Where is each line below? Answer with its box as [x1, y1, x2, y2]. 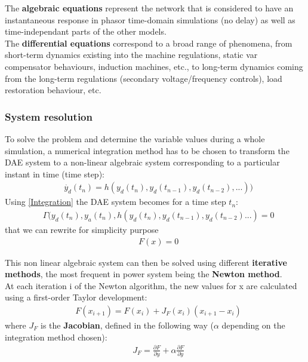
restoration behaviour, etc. [5, 84, 101, 96]
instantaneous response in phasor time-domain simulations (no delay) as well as [5, 13, 295, 26]
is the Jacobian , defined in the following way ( [41, 319, 214, 332]
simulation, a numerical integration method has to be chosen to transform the [5, 144, 289, 157]
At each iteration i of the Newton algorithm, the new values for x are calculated [5, 279, 297, 292]
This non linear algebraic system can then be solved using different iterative [5, 256, 287, 268]
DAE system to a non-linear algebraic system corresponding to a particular [5, 156, 280, 168]
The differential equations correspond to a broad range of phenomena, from [5, 36, 292, 49]
